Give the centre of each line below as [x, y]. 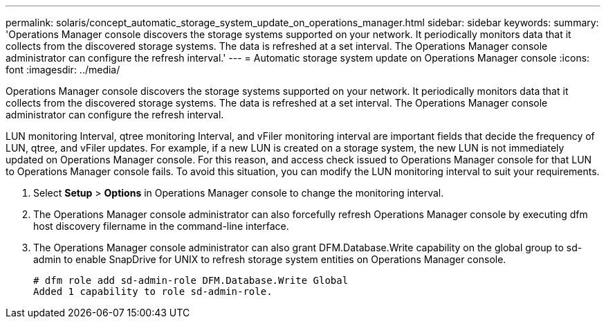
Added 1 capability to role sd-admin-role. [153, 291]
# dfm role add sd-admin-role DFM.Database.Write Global [191, 280]
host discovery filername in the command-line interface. [161, 226]
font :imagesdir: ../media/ [63, 70]
